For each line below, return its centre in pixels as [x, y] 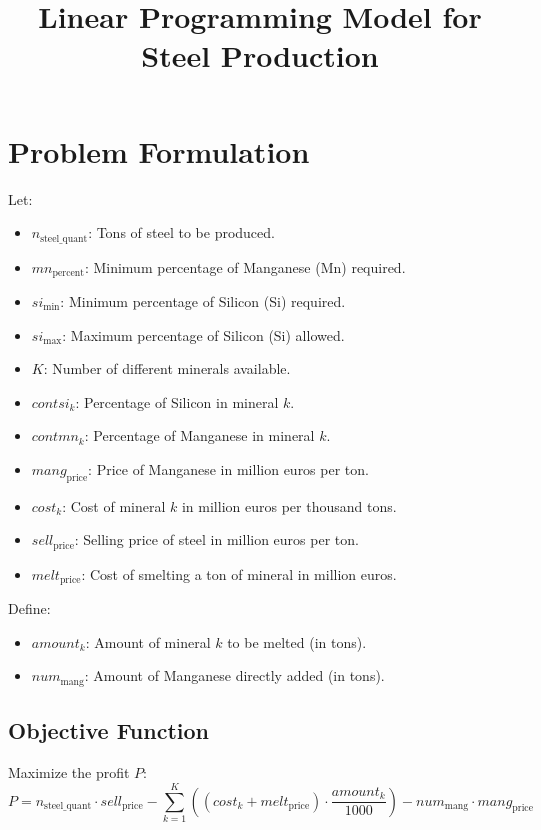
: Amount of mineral [148, 641]
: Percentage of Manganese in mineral [199, 435]
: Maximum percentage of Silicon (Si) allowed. [203, 334]
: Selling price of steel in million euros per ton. [216, 539]
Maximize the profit [69, 772]
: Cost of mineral [114, 505]
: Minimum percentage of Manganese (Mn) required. [245, 266]
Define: [29, 608]
